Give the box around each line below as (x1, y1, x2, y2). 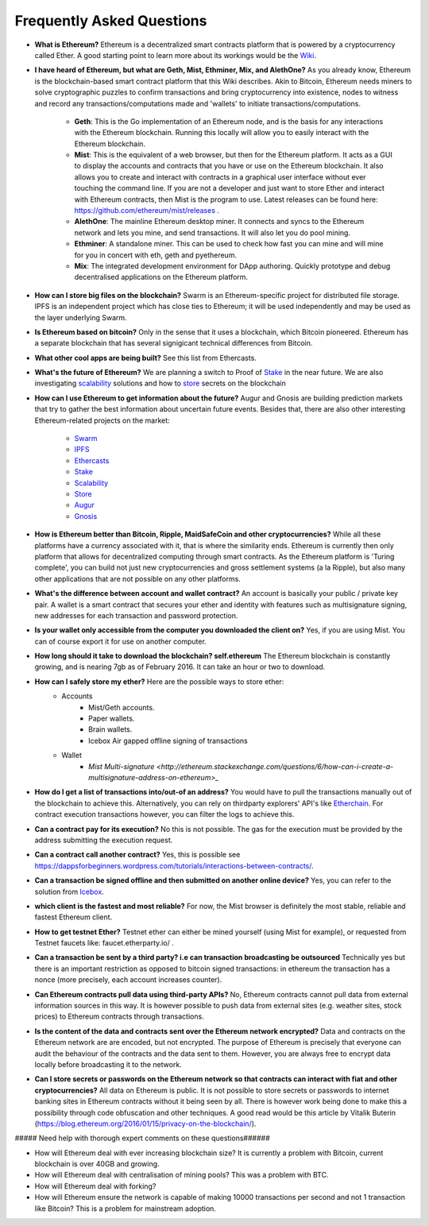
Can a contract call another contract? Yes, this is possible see (34, 850, 241, 860)
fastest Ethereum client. (34, 912, 113, 922)
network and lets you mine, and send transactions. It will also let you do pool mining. (74, 227, 351, 238)
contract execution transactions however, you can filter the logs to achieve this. (34, 810, 295, 819)
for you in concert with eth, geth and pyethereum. (74, 250, 238, 260)
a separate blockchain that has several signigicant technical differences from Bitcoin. (34, 338, 313, 348)
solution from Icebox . (34, 887, 105, 896)
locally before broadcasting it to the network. (34, 1059, 182, 1069)
